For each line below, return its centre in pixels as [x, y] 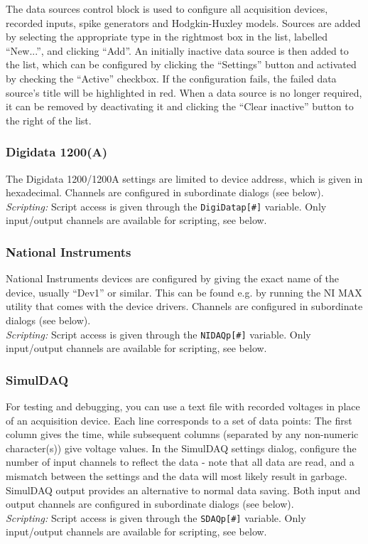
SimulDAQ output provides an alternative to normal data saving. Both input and [183, 490]
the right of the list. [49, 120]
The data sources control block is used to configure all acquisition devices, [167, 9]
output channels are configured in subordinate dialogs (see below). [150, 504]
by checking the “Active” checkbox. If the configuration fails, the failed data [171, 78]
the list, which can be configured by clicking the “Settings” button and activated [181, 64]
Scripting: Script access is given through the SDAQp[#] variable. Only [156, 517]
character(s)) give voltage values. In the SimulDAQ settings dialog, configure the [181, 448]
